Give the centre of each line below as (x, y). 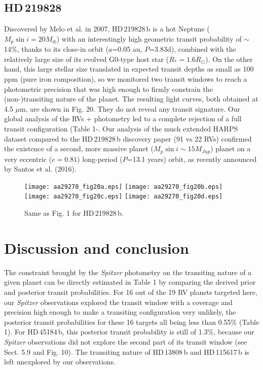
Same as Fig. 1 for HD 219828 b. (74, 213)
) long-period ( (100, 159)
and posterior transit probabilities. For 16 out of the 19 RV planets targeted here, (131, 292)
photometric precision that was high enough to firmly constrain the (108, 89)
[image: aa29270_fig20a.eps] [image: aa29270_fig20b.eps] (124, 187)
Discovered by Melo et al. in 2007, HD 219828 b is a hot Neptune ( (107, 29)
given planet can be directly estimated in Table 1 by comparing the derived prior (130, 282)
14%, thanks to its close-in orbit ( (56, 49)
